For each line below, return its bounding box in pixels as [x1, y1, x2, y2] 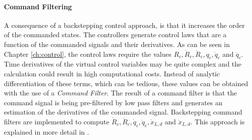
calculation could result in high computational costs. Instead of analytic [4, 68, 220, 78]
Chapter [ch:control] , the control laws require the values [4, 48, 172, 59]
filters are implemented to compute [4, 116, 110, 126]
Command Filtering [4, 1, 72, 11]
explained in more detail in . [4, 126, 89, 137]
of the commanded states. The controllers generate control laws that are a [4, 29, 227, 40]
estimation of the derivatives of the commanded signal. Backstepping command [4, 107, 243, 117]
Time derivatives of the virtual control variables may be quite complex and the [4, 59, 242, 69]
